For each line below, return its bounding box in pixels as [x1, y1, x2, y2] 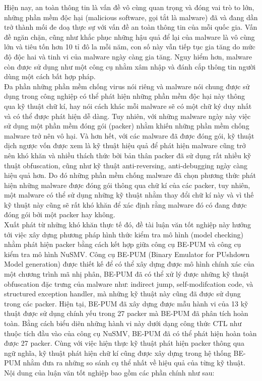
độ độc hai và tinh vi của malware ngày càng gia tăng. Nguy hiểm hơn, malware [4, 51, 252, 61]
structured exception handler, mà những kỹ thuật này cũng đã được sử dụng [4, 288, 241, 299]
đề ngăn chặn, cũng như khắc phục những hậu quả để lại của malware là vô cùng [4, 31, 255, 42]
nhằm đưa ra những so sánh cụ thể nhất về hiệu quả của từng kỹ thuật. [23, 357, 245, 368]
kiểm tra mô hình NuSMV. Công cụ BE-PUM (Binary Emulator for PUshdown [4, 248, 250, 259]
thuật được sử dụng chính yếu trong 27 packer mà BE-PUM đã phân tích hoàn [4, 308, 248, 319]
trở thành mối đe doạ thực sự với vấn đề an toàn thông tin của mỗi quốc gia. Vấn [4, 22, 257, 32]
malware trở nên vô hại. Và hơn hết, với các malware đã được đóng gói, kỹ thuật [4, 130, 254, 141]
